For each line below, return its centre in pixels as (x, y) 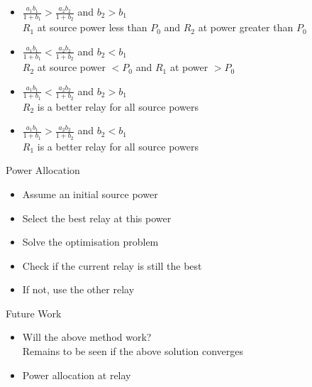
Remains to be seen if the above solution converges (133, 351)
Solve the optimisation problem (90, 242)
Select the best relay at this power (97, 218)
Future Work (34, 313)
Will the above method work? (87, 337)
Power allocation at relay (77, 375)
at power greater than (246, 27)
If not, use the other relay (78, 289)
